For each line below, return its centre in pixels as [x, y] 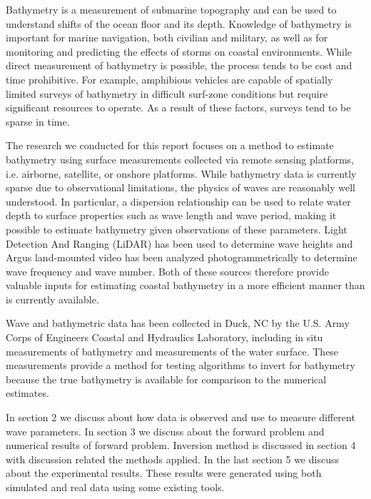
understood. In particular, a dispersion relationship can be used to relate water [178, 201]
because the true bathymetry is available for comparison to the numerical [166, 379]
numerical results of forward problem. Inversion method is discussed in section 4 [181, 445]
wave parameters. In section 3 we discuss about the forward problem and [165, 431]
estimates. [27, 393]
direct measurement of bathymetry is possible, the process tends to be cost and [179, 65]
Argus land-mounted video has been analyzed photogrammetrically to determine [182, 257]
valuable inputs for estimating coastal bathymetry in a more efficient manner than [185, 285]
